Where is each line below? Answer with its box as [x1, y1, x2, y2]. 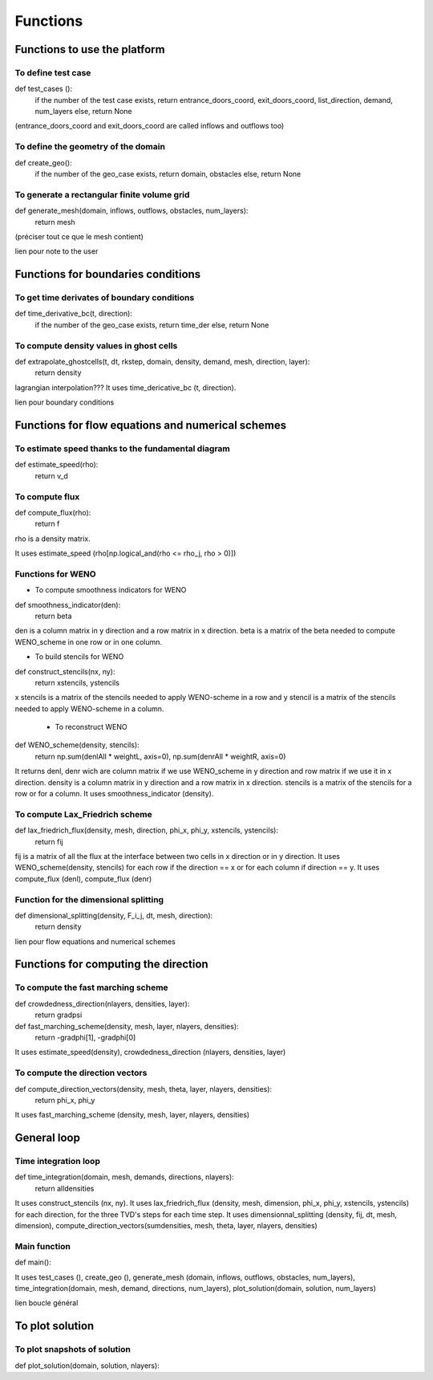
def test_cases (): [14, 84, 72, 94]
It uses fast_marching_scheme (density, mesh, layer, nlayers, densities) [14, 1110, 250, 1120]
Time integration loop [14, 1156, 100, 1167]
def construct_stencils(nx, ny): [14, 666, 115, 676]
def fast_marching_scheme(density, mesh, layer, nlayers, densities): [14, 1021, 240, 1031]
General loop [14, 1131, 80, 1145]
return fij [34, 837, 63, 846]
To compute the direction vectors [14, 1068, 148, 1079]
